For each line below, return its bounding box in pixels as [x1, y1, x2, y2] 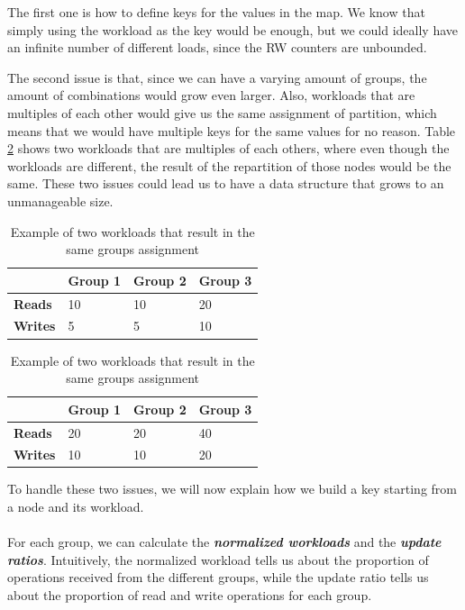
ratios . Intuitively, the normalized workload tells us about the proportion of [7, 550, 429, 569]
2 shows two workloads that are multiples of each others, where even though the [7, 139, 450, 158]
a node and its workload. [7, 497, 144, 516]
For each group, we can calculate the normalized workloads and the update [7, 533, 442, 551]
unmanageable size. [7, 191, 114, 210]
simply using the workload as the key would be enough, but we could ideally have [7, 20, 458, 39]
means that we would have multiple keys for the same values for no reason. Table [7, 121, 456, 140]
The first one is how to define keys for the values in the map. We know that [7, 3, 425, 21]
